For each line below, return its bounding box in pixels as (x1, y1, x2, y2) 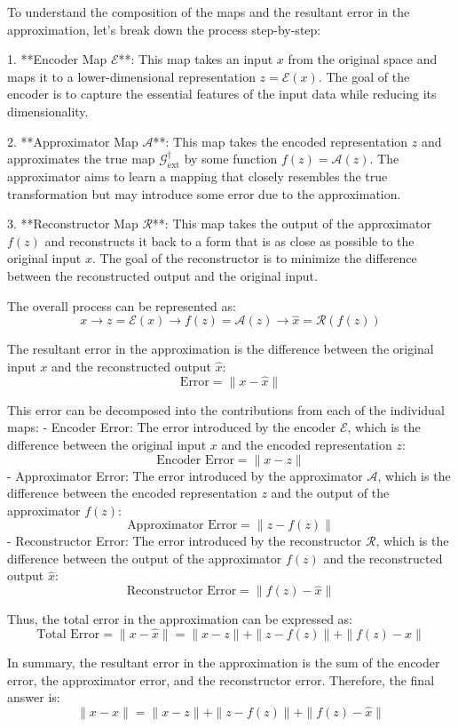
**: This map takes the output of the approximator (152, 214, 431, 233)
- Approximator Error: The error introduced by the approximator (7, 466, 363, 484)
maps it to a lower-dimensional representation (7, 67, 256, 85)
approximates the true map (7, 149, 155, 168)
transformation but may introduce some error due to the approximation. (7, 184, 401, 203)
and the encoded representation (221, 435, 392, 453)
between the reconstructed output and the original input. (7, 266, 318, 284)
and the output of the (271, 483, 390, 502)
